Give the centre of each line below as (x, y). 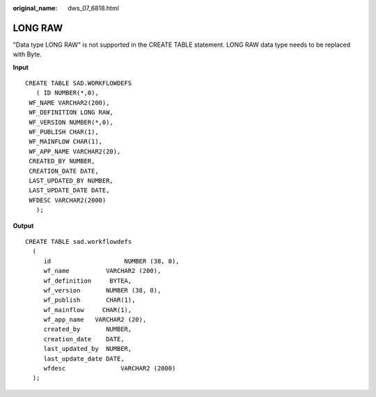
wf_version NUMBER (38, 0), (102, 290)
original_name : (35, 8)
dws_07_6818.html (94, 8)
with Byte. (27, 54)
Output (23, 226)
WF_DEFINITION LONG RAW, (71, 112)
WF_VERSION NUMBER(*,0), (71, 122)
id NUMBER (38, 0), (112, 261)
